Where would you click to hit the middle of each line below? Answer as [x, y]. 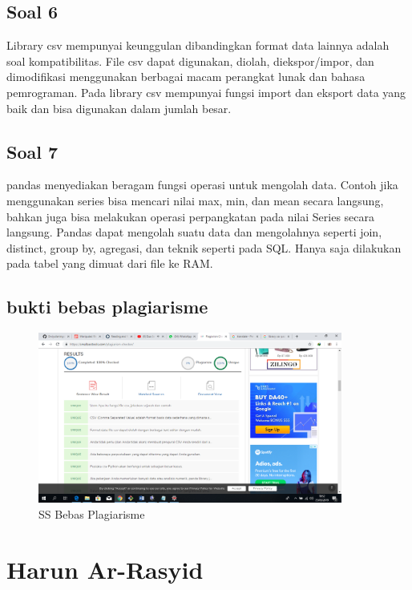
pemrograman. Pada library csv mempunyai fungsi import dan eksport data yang [206, 92]
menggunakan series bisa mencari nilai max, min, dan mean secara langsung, [195, 200]
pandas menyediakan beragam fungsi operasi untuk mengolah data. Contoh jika [202, 185]
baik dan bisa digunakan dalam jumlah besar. [119, 108]
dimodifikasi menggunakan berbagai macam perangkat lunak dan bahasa [186, 77]
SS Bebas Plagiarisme [92, 513]
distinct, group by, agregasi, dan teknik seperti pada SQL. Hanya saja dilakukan [204, 247]
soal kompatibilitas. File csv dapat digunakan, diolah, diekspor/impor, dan [190, 61]
